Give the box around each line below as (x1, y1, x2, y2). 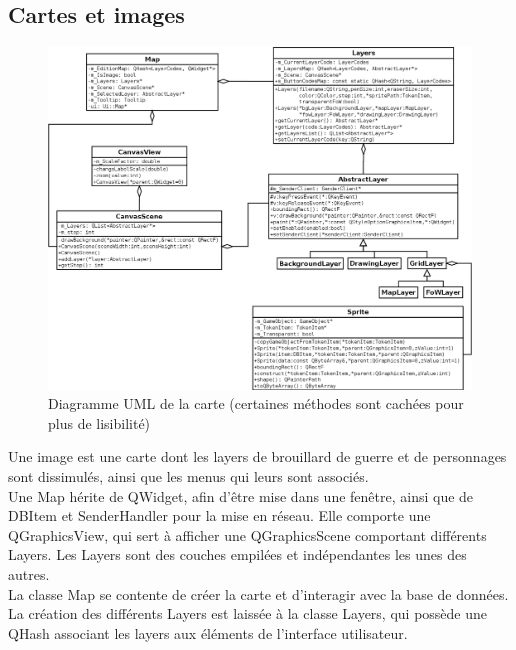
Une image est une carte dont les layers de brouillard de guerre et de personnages (8, 446, 507, 467)
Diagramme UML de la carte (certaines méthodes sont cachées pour (48, 393, 464, 414)
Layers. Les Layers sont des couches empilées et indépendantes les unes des (8, 544, 467, 565)
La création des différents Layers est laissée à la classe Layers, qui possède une (8, 603, 488, 624)
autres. (8, 563, 50, 584)
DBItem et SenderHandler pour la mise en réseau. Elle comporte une (8, 505, 431, 526)
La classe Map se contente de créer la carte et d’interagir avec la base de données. (8, 583, 509, 604)
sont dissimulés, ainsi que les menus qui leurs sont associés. (8, 466, 369, 486)
